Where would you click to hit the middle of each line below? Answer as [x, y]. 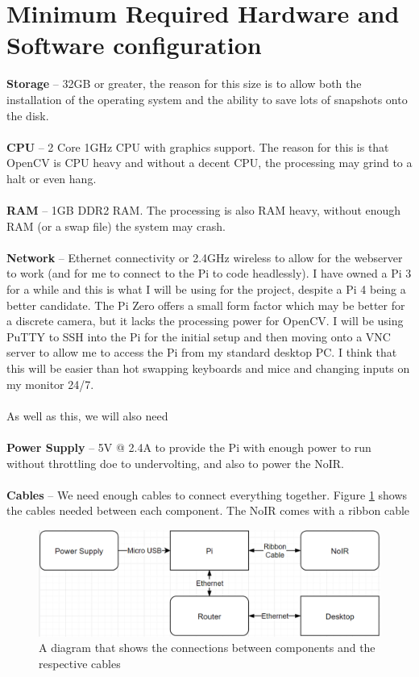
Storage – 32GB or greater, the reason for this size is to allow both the [184, 84]
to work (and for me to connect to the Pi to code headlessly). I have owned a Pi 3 [209, 273]
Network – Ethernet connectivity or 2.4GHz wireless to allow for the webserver [205, 257]
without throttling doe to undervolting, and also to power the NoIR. [175, 463]
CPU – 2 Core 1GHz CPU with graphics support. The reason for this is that [198, 146]
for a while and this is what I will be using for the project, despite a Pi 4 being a [206, 289]
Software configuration [134, 45]
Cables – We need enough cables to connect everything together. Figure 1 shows [207, 494]
